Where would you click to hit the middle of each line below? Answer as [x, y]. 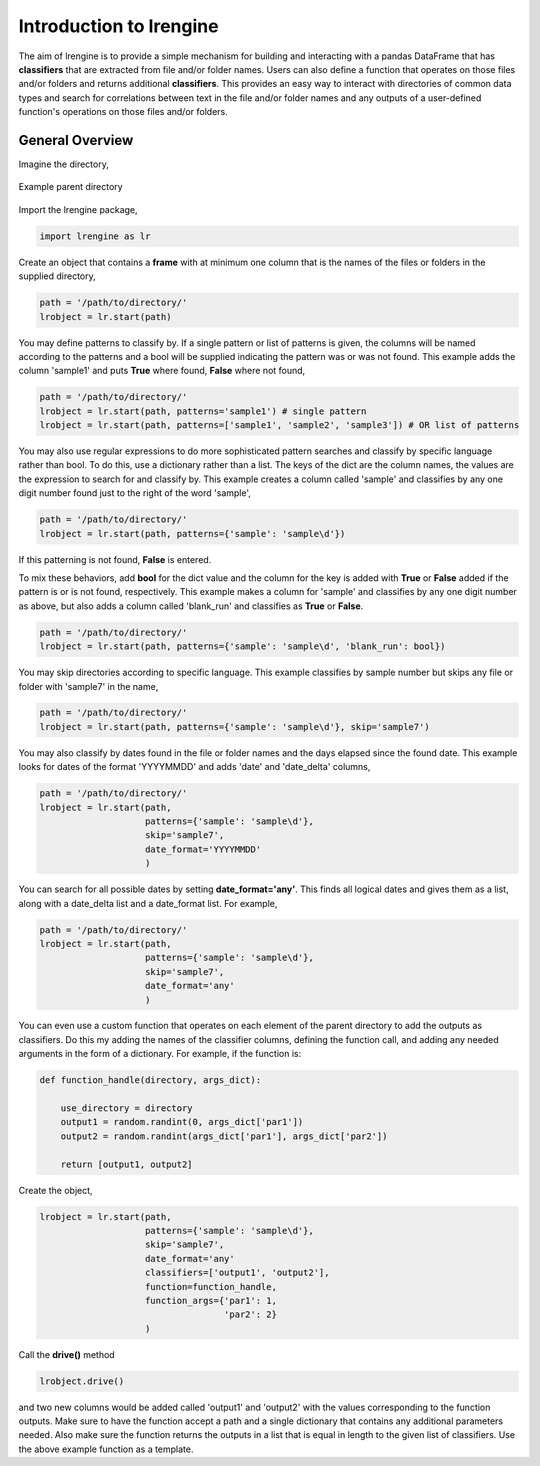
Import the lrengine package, [78, 209]
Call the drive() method [66, 1354]
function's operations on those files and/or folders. [123, 112]
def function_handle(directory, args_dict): [150, 1080]
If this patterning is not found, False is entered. [115, 559]
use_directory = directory [127, 1108]
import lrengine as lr [95, 236]
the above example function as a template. [106, 1449]
